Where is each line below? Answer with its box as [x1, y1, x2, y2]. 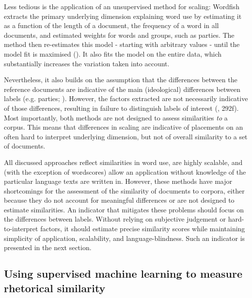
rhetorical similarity [4, 280, 106, 295]
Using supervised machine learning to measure [4, 266, 243, 281]
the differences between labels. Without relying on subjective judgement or [4, 214, 226, 224]
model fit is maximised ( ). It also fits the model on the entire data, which [4, 48, 222, 59]
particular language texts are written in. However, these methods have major [4, 176, 233, 186]
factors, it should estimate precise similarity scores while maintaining [40, 223, 245, 234]
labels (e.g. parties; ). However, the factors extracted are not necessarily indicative [4, 93, 248, 104]
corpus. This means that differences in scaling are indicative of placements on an [4, 122, 243, 132]
